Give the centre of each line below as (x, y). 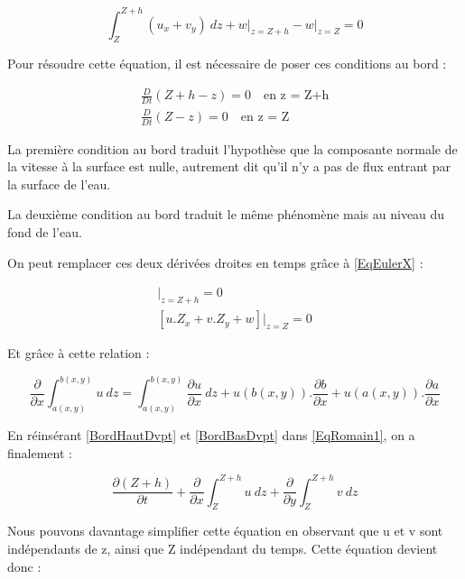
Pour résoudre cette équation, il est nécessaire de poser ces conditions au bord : (227, 64)
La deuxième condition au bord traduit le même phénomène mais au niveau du (226, 214)
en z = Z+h (296, 96)
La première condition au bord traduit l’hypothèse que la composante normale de (232, 148)
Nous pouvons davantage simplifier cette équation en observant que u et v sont (225, 531)
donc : (24, 566)
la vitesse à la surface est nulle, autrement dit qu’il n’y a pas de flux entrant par (229, 166)
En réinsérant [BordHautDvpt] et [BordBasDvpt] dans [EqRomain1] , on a (211, 434)
